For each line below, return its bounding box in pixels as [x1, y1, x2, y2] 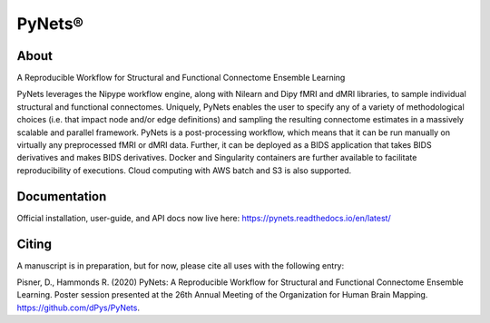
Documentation [16, 189, 107, 204]
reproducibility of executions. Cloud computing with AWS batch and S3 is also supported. [16, 164, 352, 176]
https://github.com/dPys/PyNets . [16, 302, 141, 313]
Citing [16, 236, 52, 251]
